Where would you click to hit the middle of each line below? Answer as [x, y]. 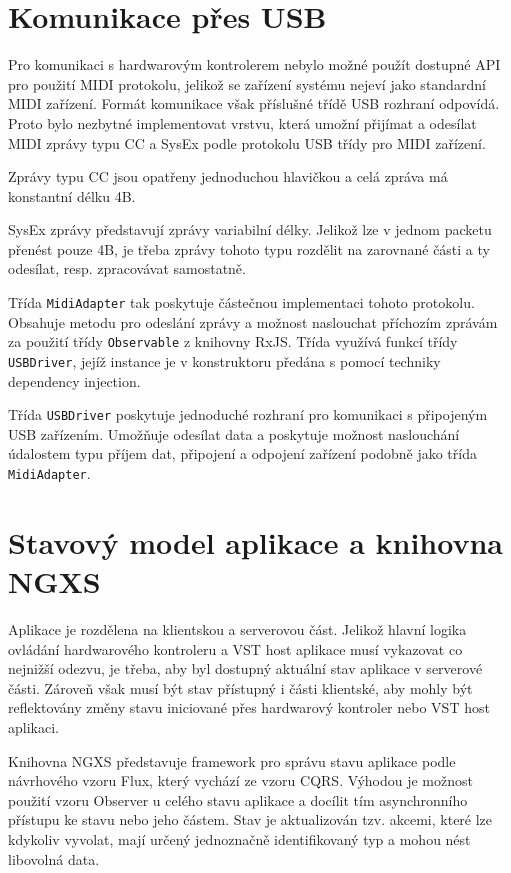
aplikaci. [33, 727]
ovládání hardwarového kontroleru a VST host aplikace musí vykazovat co [235, 648]
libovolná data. [54, 858]
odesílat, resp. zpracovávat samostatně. [127, 268]
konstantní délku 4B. [72, 195]
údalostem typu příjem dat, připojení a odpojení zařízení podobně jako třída [242, 453]
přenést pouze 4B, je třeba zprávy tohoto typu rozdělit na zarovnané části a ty [249, 248]
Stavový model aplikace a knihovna [255, 541]
